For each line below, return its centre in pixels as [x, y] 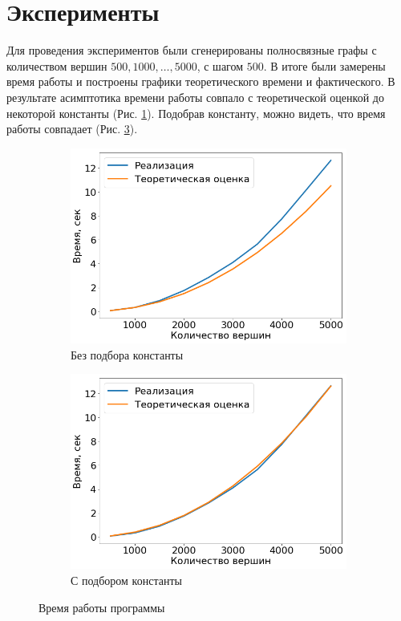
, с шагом [220, 65]
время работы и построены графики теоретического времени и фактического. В [201, 81]
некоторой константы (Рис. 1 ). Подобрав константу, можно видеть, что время [196, 113]
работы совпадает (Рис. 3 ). [72, 129]
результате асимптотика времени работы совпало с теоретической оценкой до [195, 97]
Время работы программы [102, 607]
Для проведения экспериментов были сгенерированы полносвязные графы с [192, 50]
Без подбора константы [127, 354]
